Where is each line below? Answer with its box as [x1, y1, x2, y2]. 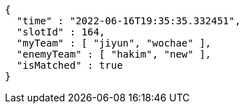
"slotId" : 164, [16, 26, 106, 37]
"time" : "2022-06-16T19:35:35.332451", [16, 15, 241, 26]
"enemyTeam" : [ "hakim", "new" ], [16, 49, 212, 60]
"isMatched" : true [16, 60, 123, 71]
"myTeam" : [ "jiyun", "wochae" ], [16, 37, 212, 49]
